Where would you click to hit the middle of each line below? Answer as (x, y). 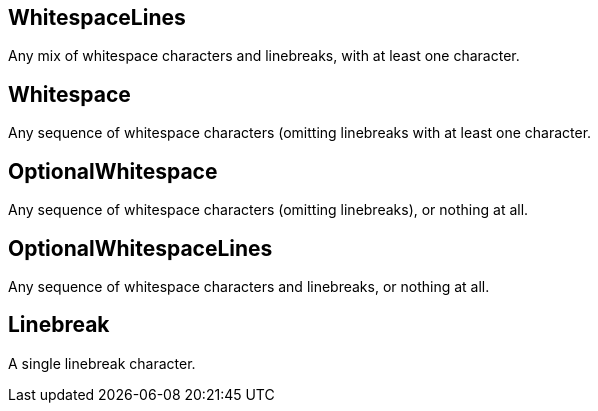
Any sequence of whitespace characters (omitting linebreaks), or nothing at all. (268, 210)
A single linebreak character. (102, 363)
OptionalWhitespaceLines (140, 248)
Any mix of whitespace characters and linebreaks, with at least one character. (264, 56)
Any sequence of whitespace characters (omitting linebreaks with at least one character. (300, 133)
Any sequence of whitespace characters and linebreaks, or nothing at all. (249, 286)
